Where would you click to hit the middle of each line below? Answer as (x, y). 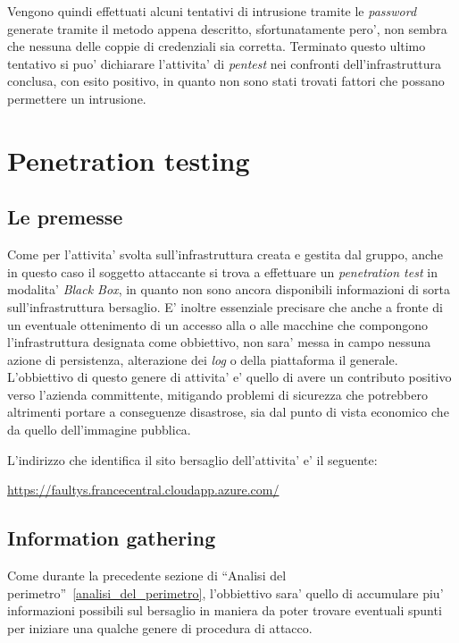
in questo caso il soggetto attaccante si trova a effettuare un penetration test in (222, 271)
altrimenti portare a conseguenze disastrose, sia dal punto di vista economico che (228, 412)
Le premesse (65, 217)
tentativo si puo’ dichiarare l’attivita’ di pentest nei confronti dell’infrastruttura (225, 63)
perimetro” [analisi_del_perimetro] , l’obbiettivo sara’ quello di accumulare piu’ (225, 592)
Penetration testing (129, 160)
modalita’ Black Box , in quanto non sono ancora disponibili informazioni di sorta (229, 289)
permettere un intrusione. (77, 98)
